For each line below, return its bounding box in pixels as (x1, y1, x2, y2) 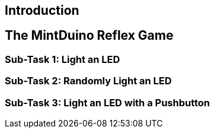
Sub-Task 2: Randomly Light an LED (5, 75, 172, 87)
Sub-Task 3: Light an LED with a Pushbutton (5, 96, 210, 109)
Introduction (5, 3, 79, 18)
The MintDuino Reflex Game (5, 28, 174, 43)
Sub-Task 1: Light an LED (5, 53, 120, 65)
